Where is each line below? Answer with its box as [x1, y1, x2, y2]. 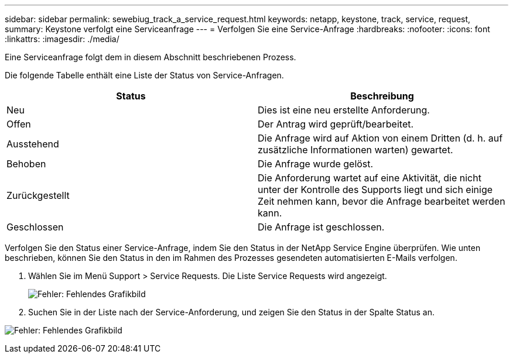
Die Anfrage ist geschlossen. [258, 221, 385, 233]
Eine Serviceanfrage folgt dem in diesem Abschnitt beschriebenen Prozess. [5, 52, 296, 62]
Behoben [6, 158, 46, 170]
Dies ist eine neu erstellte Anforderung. [258, 104, 430, 116]
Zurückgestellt [6, 190, 70, 201]
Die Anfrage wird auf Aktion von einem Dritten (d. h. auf [258, 132, 503, 144]
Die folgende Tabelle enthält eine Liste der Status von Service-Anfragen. [5, 70, 284, 80]
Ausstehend [6, 138, 59, 150]
